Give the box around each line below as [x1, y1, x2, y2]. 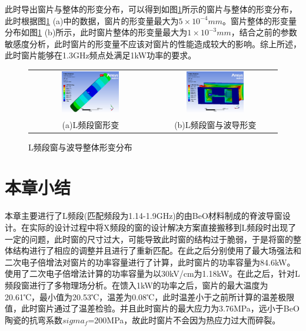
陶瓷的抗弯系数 [5, 313, 62, 326]
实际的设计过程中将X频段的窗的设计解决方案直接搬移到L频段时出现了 [29, 221, 297, 233]
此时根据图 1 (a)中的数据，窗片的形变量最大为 [5, 14, 179, 27]
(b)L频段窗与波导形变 [174, 118, 257, 130]
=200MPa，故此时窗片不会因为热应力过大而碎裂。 [88, 313, 281, 326]
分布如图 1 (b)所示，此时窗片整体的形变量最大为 [5, 26, 188, 38]
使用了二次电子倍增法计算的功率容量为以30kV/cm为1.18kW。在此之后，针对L [5, 267, 300, 280]
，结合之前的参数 [231, 26, 297, 38]
